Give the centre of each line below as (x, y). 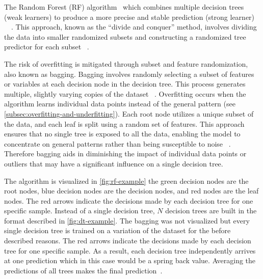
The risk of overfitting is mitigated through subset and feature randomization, (126, 63)
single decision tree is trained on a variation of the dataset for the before (117, 230)
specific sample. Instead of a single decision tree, (80, 211)
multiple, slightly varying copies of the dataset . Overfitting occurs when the (125, 93)
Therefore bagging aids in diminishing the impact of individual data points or (125, 154)
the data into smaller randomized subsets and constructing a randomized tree (125, 36)
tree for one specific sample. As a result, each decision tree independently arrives (130, 250)
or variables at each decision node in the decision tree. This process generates (125, 84)
